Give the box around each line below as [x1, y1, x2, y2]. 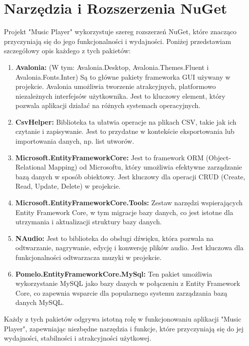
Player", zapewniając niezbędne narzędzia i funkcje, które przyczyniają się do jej [4, 323, 244, 333]
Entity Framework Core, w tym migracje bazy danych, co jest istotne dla [15, 207, 233, 217]
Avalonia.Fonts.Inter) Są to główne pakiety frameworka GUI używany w [15, 71, 230, 82]
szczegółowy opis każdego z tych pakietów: [4, 45, 131, 56]
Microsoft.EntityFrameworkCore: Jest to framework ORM [15, 152, 204, 162]
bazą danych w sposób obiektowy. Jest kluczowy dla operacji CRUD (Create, [15, 171, 246, 181]
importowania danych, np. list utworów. [15, 136, 134, 146]
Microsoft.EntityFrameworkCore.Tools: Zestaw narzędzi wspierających [15, 197, 243, 208]
